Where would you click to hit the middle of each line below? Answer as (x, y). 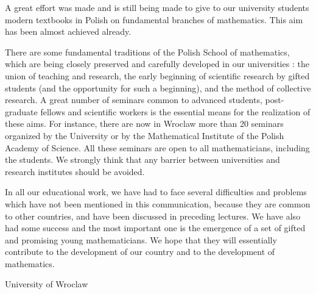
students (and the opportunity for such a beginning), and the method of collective (158, 88)
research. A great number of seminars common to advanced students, (134, 100)
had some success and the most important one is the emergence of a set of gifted (155, 228)
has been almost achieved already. (68, 31)
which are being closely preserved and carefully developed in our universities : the (157, 64)
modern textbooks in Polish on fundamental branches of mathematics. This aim (154, 19)
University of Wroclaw (47, 284)
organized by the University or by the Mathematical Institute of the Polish (145, 135)
